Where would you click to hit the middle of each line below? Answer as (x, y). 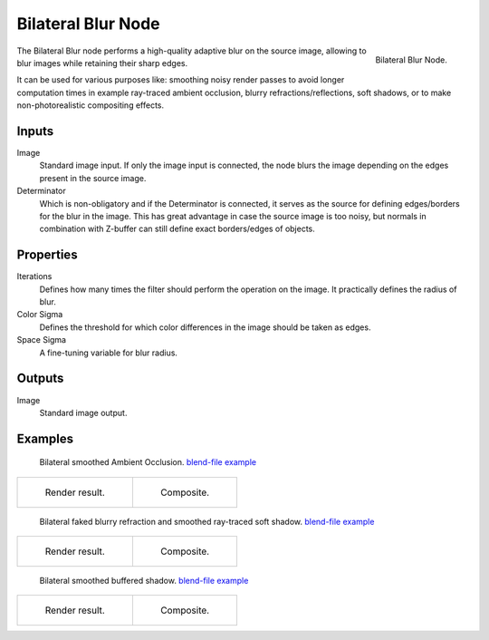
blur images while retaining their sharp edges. (102, 63)
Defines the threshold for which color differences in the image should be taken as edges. (205, 327)
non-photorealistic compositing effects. (91, 105)
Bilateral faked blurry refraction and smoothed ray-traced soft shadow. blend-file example (207, 521)
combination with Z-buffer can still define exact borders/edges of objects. (177, 229)
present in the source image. (93, 178)
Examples (45, 438)
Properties (47, 255)
